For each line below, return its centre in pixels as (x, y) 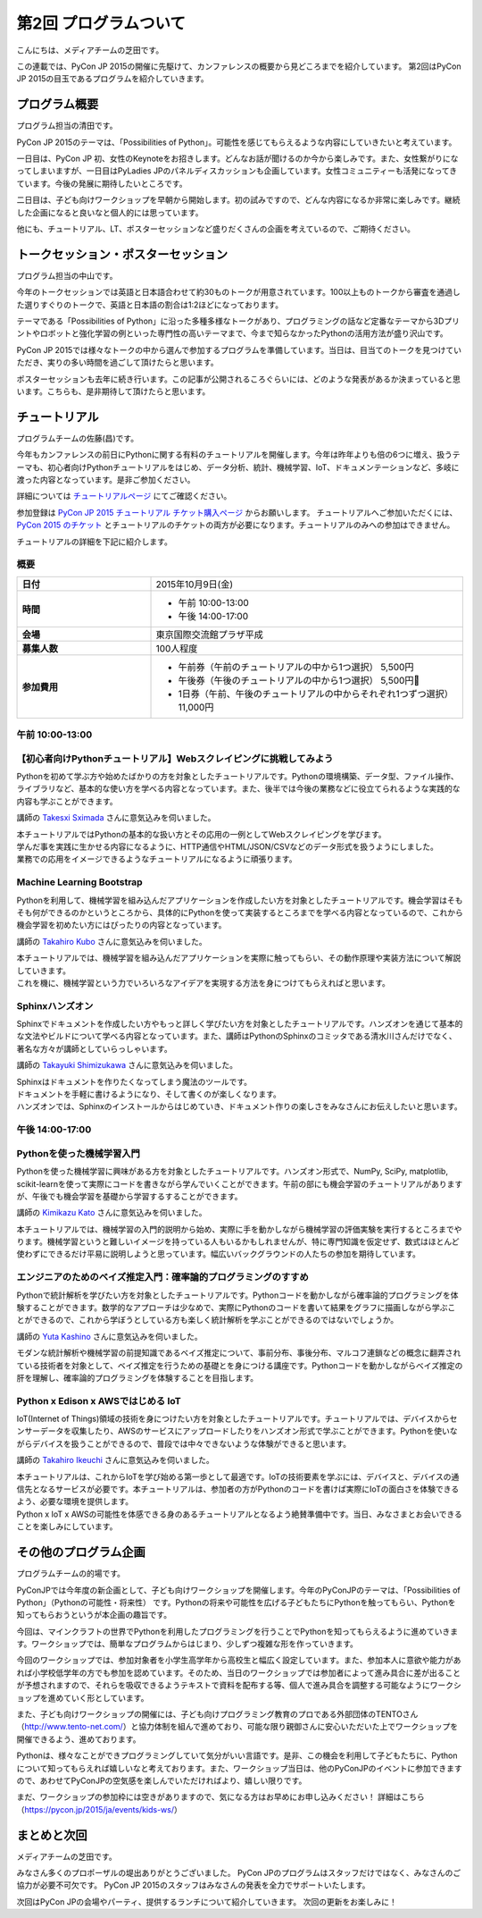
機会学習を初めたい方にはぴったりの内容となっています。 (121, 925)
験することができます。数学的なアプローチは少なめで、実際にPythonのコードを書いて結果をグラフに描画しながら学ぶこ (236, 1307)
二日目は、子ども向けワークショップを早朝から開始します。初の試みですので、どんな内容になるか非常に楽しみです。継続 (238, 200)
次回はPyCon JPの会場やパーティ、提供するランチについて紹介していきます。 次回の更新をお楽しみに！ (207, 1901)
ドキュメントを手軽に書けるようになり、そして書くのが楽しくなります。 (149, 1094)
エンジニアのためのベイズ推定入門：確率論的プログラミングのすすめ (163, 1277)
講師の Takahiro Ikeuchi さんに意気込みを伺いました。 (115, 1460)
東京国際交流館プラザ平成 (209, 635)
